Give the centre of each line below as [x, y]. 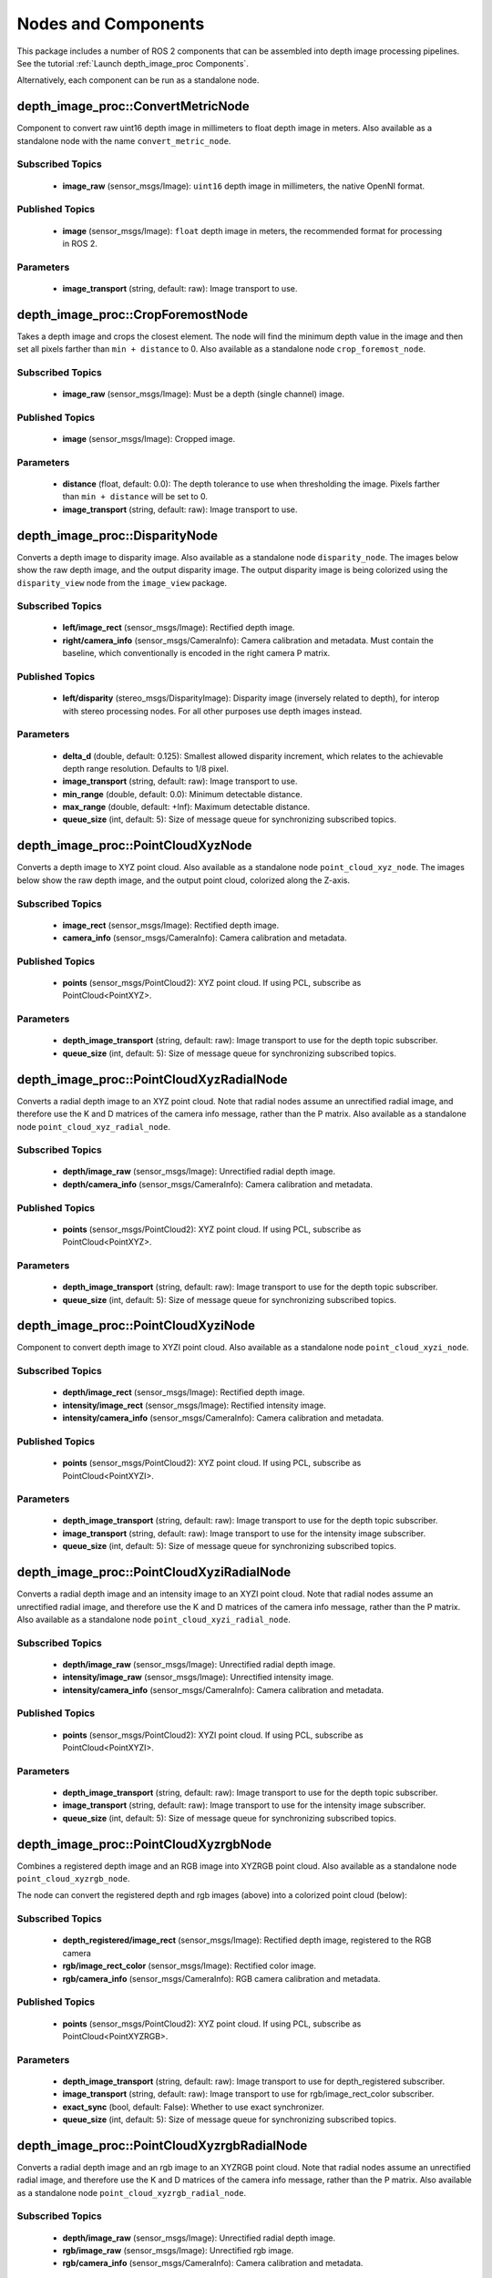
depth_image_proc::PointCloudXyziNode [136, 1326]
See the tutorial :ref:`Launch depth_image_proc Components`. [133, 63]
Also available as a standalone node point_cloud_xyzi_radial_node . [154, 1619]
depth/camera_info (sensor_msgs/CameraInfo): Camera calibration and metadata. [218, 1184]
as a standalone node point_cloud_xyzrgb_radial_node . [132, 2192]
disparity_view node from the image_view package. [122, 582]
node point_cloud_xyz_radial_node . [93, 1126]
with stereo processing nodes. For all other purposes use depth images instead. [212, 711]
